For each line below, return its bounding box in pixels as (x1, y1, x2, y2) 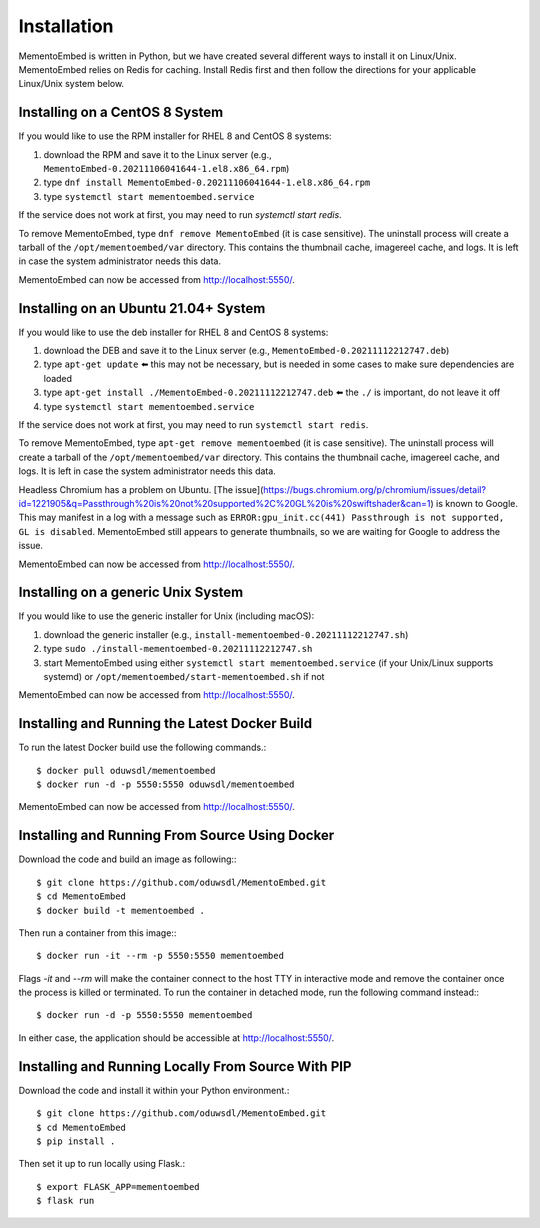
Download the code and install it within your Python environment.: (18, 1084, 290, 1096)
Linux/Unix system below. (18, 78, 125, 90)
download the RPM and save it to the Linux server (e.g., (43, 148, 272, 160)
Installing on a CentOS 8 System (18, 104, 224, 121)
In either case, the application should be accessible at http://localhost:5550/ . (18, 1031, 335, 1044)
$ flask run (36, 1195, 95, 1207)
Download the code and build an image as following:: (18, 853, 237, 865)
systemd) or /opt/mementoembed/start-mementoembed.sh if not (43, 670, 325, 682)
